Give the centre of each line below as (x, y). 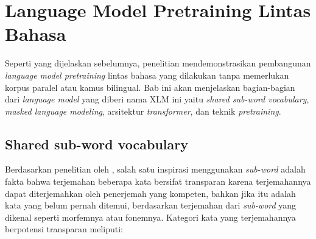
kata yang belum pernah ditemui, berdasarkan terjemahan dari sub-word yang (151, 205)
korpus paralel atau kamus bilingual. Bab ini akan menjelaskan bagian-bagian (150, 87)
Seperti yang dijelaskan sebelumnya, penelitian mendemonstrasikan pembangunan (158, 63)
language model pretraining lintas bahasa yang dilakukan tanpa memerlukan (147, 75)
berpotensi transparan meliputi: (64, 229)
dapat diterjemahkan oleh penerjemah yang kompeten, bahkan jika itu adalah (150, 193)
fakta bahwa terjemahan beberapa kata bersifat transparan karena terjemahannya (158, 181)
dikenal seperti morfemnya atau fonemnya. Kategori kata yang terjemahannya (150, 217)
